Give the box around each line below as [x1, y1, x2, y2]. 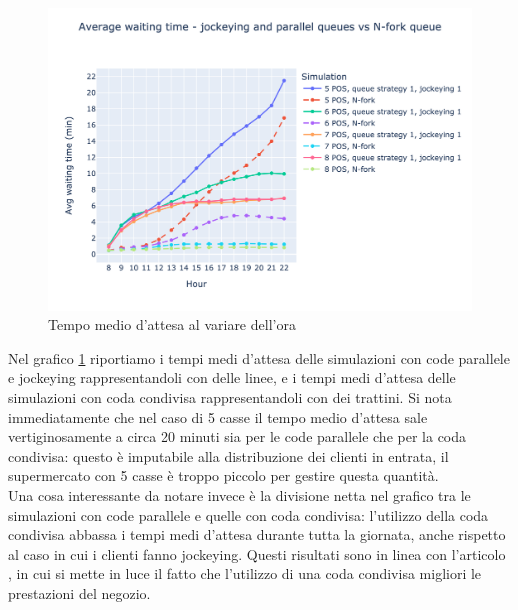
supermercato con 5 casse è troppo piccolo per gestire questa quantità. [8, 465, 439, 486]
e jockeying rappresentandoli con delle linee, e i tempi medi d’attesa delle [8, 367, 456, 388]
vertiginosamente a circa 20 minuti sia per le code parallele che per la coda [8, 426, 467, 447]
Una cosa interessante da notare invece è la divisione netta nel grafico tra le [8, 485, 471, 506]
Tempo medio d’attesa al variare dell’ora [48, 314, 296, 335]
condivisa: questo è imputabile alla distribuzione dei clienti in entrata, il [8, 445, 449, 466]
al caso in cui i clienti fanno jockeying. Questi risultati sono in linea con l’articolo [8, 543, 506, 564]
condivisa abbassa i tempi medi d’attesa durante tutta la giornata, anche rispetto [8, 524, 506, 545]
